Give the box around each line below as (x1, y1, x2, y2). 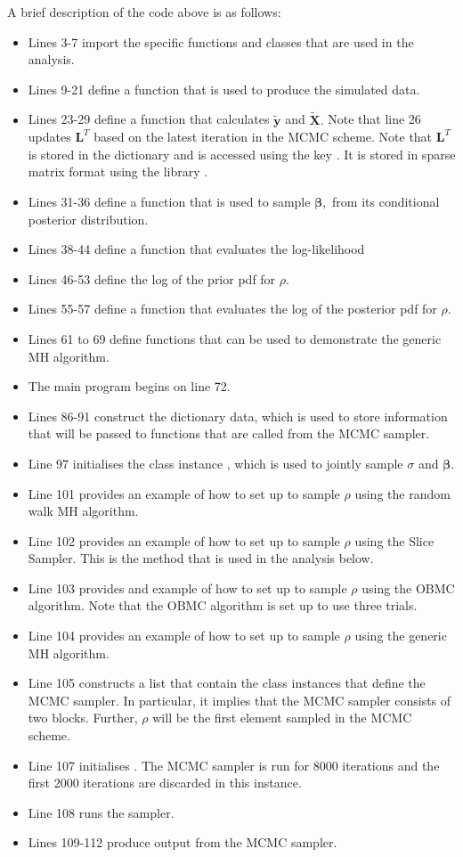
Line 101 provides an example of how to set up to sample (28, 484, 340, 502)
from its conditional (332, 192, 440, 210)
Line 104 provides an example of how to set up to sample (28, 626, 340, 645)
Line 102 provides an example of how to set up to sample (28, 531, 340, 550)
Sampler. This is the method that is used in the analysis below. (28, 549, 374, 567)
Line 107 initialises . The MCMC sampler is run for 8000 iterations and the (28, 755, 440, 774)
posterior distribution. (28, 209, 149, 228)
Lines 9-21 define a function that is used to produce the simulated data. (28, 79, 420, 98)
